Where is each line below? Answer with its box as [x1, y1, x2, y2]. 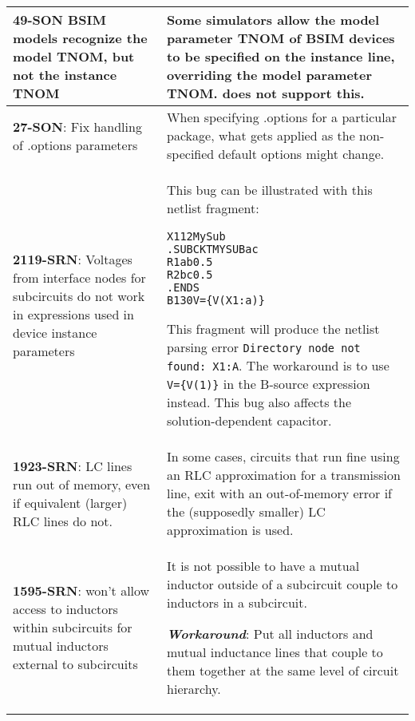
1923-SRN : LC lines [13, 456, 132, 475]
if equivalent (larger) [13, 493, 128, 512]
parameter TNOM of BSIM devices [167, 29, 395, 47]
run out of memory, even [13, 474, 151, 493]
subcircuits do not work [13, 287, 145, 305]
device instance [13, 323, 97, 342]
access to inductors [13, 600, 118, 618]
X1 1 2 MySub [167, 230, 226, 243]
